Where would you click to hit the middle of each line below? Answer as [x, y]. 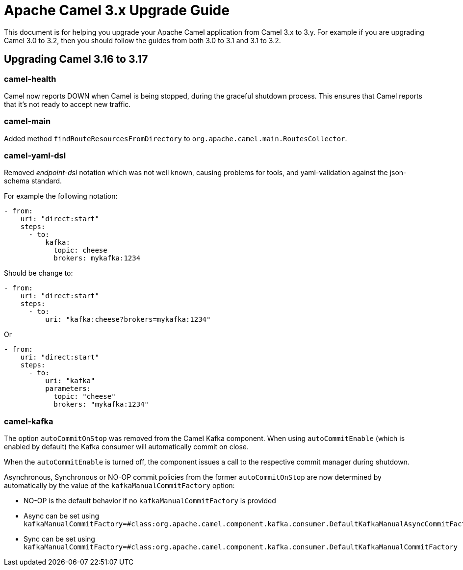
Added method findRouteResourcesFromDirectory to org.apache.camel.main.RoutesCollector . [176, 138]
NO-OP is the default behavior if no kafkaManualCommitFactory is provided [150, 501]
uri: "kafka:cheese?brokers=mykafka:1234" [128, 320]
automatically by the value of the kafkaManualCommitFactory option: [119, 486]
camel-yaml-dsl [35, 156]
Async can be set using [61, 516]
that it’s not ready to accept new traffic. [67, 104]
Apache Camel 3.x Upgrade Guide [117, 10]
